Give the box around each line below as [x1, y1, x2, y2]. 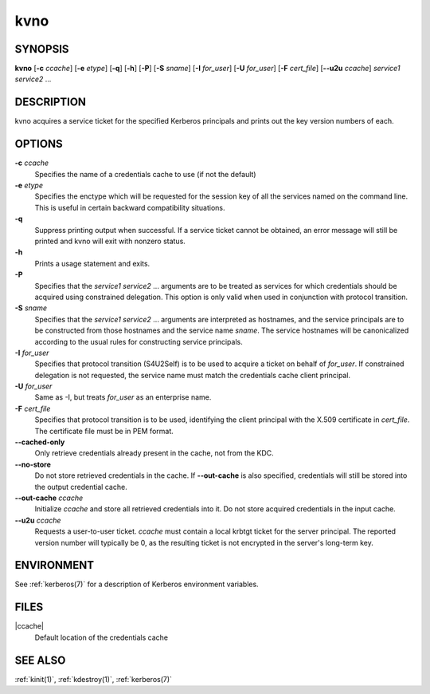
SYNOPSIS [14, 42, 69, 56]
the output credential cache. [34, 482, 127, 491]
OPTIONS [14, 137, 63, 151]
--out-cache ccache [14, 493, 84, 503]
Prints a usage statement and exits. [34, 258, 150, 268]
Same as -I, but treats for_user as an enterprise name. [34, 392, 212, 402]
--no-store [14, 459, 52, 469]
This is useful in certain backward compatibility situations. [34, 203, 226, 212]
